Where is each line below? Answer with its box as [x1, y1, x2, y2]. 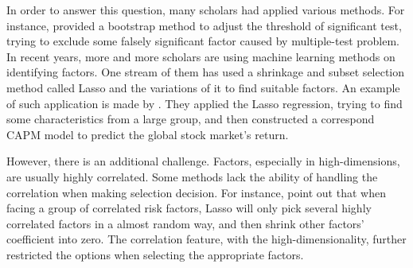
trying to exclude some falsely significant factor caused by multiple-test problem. [6, 33, 399, 49]
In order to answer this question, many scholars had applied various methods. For [6, 2, 405, 17]
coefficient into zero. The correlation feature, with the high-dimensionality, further [6, 231, 407, 247]
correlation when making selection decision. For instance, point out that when [6, 184, 386, 200]
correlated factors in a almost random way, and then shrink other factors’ [6, 215, 364, 231]
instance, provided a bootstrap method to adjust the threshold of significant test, [6, 17, 402, 33]
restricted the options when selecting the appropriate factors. [6, 246, 304, 262]
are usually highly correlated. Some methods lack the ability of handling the [6, 168, 378, 184]
